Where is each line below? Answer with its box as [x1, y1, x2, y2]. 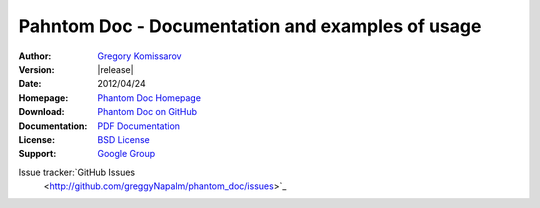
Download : [18, 106, 65, 118]
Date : [18, 78, 42, 90]
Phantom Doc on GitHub [97, 106, 198, 118]
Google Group [97, 148, 156, 160]
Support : [18, 148, 57, 160]
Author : [18, 50, 52, 62]
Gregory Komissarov [97, 50, 182, 62]
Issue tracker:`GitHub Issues [18, 166, 135, 178]
